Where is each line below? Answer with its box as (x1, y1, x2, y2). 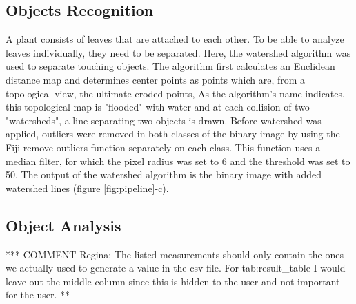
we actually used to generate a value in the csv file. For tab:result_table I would (6, 260, 346, 275)
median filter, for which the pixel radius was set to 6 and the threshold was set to (6, 153, 350, 168)
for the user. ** (6, 287, 70, 302)
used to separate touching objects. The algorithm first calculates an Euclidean (6, 59, 335, 73)
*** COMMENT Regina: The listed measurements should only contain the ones (6, 247, 344, 261)
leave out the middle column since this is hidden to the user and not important (6, 274, 340, 288)
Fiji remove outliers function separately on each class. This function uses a (6, 140, 321, 154)
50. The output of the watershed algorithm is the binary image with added (6, 167, 322, 182)
